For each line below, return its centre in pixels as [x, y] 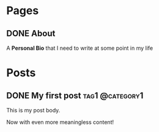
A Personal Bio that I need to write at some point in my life [80, 48]
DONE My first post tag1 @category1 [75, 95]
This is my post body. [33, 110]
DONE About [31, 33]
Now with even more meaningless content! [60, 122]
